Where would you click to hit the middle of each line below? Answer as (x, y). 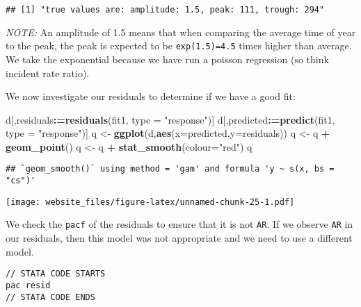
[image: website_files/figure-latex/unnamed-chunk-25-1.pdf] (150, 202)
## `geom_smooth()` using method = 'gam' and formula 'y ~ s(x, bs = (170, 169)
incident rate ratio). (48, 73)
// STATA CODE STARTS (56, 274)
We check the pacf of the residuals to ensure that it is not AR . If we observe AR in (179, 224)
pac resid (28, 285)
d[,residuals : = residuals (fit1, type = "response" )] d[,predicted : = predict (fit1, (170, 119)
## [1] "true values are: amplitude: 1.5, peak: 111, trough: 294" (165, 10)
